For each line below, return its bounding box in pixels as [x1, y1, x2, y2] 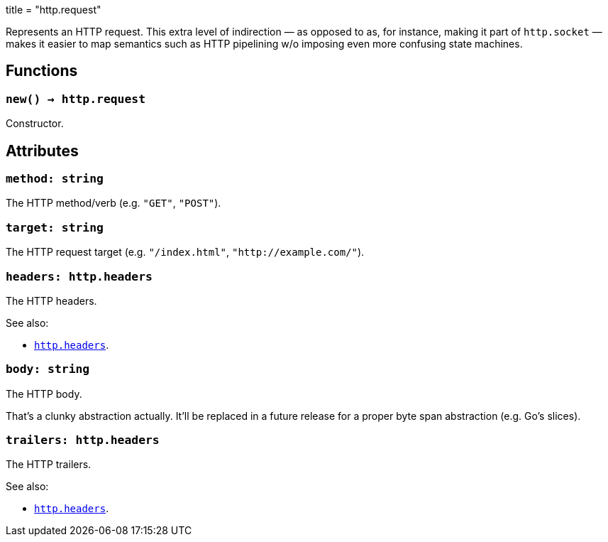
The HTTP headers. [6, 294, 97, 307]
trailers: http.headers [6, 433, 160, 448]
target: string [6, 220, 104, 234]
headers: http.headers [6, 269, 153, 283]
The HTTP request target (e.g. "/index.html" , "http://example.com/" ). [6, 246, 365, 259]
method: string [6, 172, 104, 186]
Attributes [6, 141, 79, 160]
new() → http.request [6, 92, 145, 106]
